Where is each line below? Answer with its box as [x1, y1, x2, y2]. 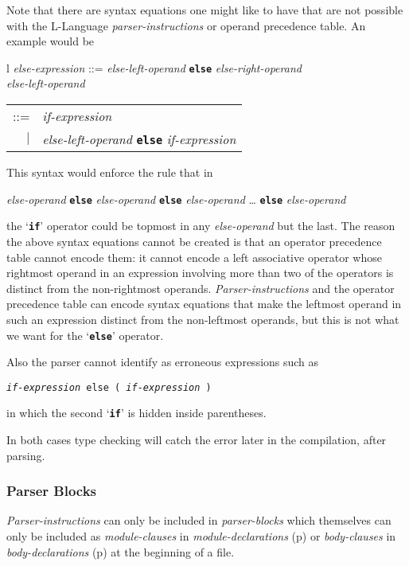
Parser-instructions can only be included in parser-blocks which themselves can [6, 512, 391, 529]
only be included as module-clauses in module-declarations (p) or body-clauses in [6, 528, 396, 545]
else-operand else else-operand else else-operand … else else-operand [6, 190, 346, 207]
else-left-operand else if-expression [42, 130, 236, 149]
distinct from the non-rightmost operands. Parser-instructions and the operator [6, 279, 395, 296]
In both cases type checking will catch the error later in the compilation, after [6, 431, 387, 448]
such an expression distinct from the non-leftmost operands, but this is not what [6, 310, 399, 327]
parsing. [6, 447, 45, 463]
